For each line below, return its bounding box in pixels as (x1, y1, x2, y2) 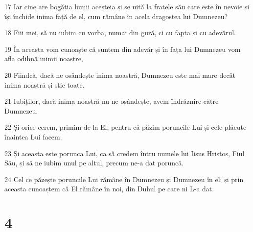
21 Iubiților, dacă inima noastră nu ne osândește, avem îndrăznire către (4, 96, 219, 106)
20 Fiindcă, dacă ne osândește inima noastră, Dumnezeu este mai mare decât (4, 70, 236, 80)
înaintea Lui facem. (4, 131, 62, 141)
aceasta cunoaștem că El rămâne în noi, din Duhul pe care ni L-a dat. (4, 184, 214, 194)
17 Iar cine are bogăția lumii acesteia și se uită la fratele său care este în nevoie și (4, 1, 250, 11)
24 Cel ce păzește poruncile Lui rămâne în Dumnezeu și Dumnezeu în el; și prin (4, 174, 244, 184)
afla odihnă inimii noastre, (4, 53, 83, 64)
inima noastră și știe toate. (4, 79, 85, 90)
